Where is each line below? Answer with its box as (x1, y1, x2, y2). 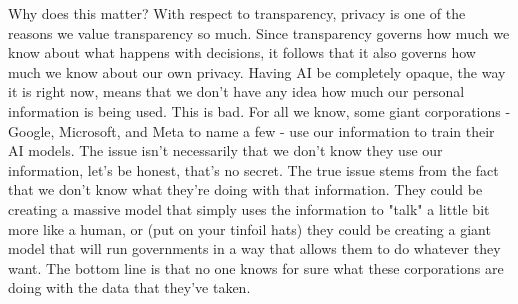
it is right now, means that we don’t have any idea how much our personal (8, 81, 465, 102)
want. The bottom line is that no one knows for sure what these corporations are (8, 257, 504, 278)
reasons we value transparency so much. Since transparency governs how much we (8, 22, 510, 43)
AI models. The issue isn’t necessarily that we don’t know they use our (8, 140, 443, 161)
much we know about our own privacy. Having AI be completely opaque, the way (8, 61, 506, 82)
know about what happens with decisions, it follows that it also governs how (8, 42, 476, 63)
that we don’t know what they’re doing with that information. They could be (8, 179, 483, 200)
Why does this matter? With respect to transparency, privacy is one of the (8, 3, 466, 23)
